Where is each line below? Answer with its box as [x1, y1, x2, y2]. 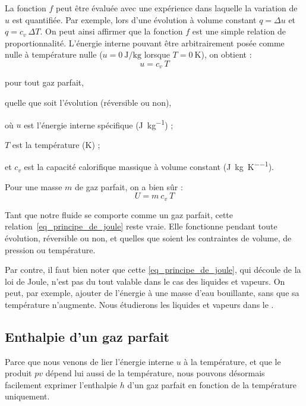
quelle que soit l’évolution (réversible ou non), [5, 96, 172, 109]
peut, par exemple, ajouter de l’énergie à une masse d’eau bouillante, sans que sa [5, 287, 299, 299]
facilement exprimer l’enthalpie [5, 378, 118, 391]
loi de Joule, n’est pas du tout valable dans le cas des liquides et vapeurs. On [5, 275, 285, 287]
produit [5, 367, 32, 379]
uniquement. [5, 390, 50, 402]
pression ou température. [5, 243, 96, 256]
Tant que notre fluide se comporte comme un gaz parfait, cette [5, 208, 233, 221]
